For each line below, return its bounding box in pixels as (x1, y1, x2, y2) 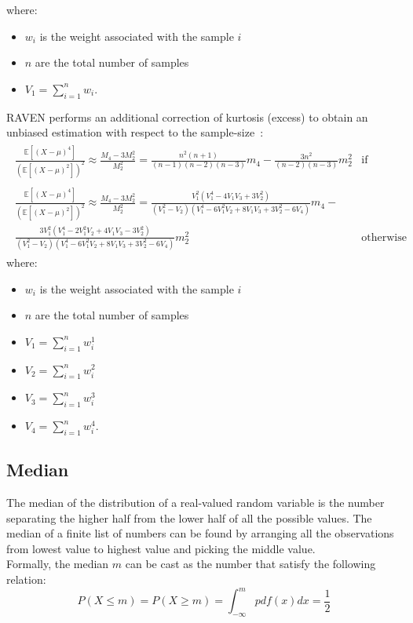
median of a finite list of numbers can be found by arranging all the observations (6, 525, 394, 541)
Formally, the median (6, 556, 109, 572)
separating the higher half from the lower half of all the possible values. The (6, 509, 372, 526)
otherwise (361, 231, 407, 243)
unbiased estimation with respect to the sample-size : (6, 124, 264, 140)
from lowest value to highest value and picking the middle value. (6, 540, 316, 556)
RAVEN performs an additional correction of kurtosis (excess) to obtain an (6, 108, 368, 125)
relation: (6, 571, 46, 588)
